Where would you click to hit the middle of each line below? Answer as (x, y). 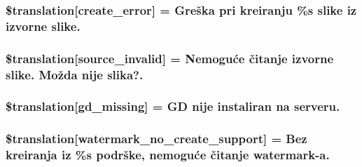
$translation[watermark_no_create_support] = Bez (156, 139)
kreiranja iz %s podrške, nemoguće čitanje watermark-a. (168, 155)
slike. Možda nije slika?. (75, 74)
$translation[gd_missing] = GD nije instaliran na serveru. (173, 106)
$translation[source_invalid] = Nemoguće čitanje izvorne (170, 58)
